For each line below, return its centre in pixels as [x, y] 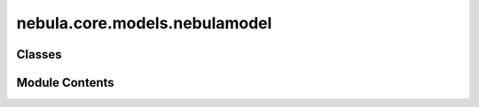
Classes [39, 54]
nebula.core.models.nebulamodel [144, 23]
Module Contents [65, 83]
